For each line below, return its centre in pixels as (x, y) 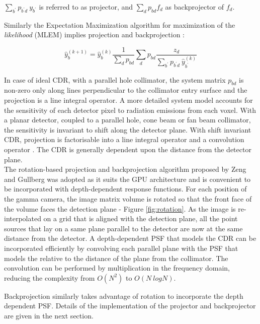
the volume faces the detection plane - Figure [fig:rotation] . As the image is (120, 208)
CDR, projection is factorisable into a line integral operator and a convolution (124, 139)
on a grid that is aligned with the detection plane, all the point (141, 218)
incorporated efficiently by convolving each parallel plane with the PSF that (121, 248)
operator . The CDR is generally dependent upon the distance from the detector (128, 149)
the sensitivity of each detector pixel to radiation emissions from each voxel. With (130, 110)
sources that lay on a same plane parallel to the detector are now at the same (123, 228)
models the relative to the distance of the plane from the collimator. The (116, 258)
